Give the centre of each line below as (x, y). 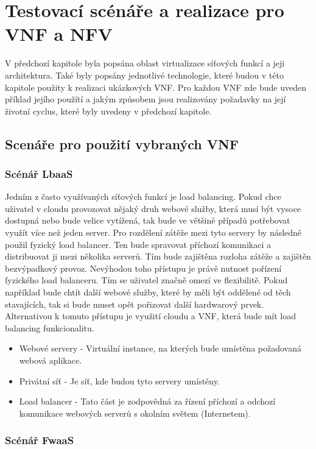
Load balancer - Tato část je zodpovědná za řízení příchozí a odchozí (147, 401)
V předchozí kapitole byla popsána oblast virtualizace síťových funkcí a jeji (145, 63)
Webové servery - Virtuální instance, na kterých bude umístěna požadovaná (160, 348)
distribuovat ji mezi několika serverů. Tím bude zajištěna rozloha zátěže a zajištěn (158, 256)
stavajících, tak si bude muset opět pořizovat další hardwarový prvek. (135, 304)
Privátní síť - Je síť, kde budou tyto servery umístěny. (119, 380)
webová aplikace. (51, 360)
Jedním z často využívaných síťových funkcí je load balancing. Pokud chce (143, 196)
